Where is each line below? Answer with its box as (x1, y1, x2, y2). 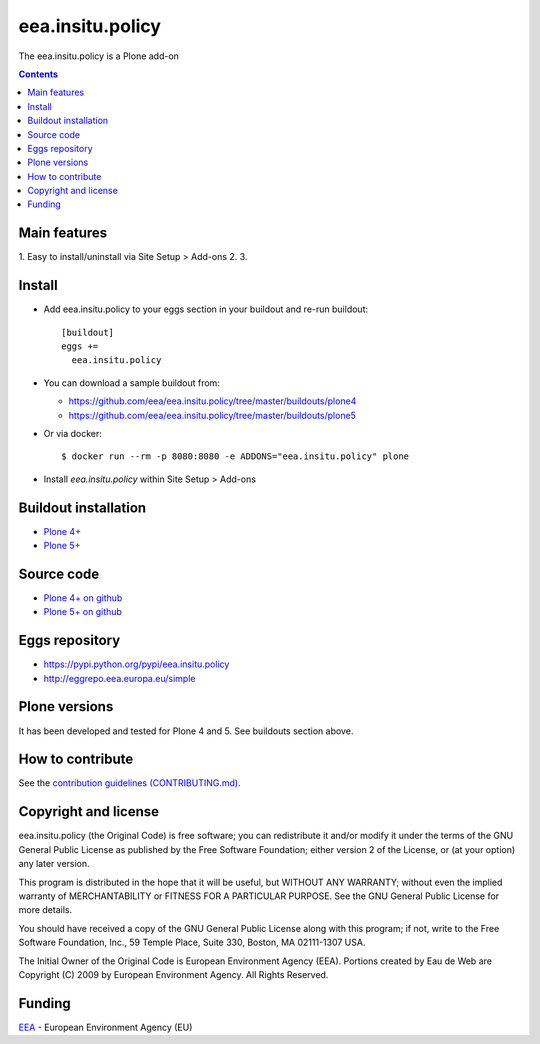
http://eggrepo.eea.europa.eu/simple (43, 672, 196, 684)
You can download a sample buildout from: (43, 376, 220, 389)
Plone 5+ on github (43, 606, 122, 618)
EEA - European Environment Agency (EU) (18, 1021, 193, 1033)
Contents (18, 68, 59, 80)
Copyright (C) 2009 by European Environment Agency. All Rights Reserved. (18, 968, 329, 980)
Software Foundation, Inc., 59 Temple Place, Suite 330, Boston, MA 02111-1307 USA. (18, 936, 366, 949)
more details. (18, 904, 73, 916)
